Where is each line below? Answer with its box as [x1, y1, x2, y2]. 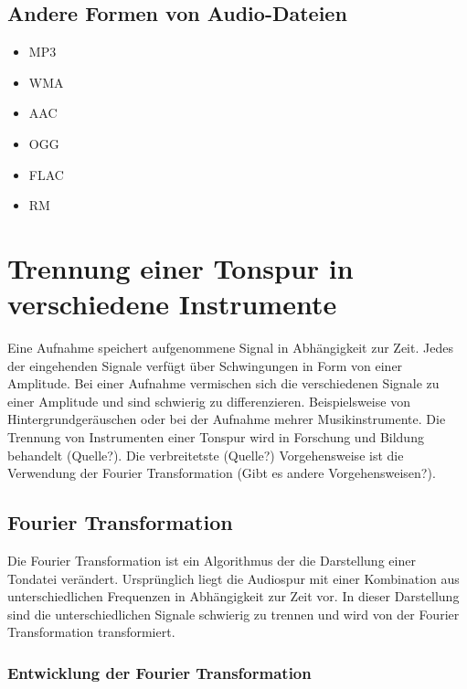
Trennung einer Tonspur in [7, 249, 354, 286]
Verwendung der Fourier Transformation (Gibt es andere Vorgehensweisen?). [7, 463, 436, 482]
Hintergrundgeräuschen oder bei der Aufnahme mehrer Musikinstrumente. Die [7, 409, 446, 429]
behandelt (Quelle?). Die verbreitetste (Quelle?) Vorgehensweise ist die [7, 445, 404, 464]
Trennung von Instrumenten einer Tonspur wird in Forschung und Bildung [7, 428, 424, 447]
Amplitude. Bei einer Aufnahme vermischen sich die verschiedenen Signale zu [7, 374, 440, 393]
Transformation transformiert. [7, 622, 175, 641]
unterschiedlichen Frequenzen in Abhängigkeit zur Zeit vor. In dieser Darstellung [7, 587, 460, 606]
